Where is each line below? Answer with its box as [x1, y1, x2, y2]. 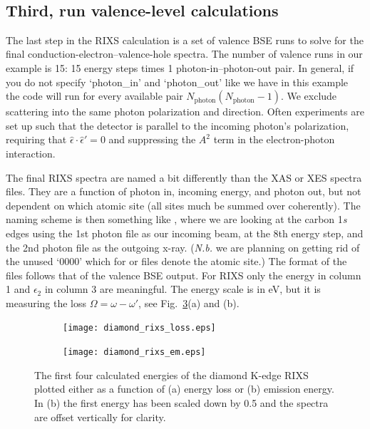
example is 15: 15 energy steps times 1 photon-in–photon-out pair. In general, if [6, 60, 354, 75]
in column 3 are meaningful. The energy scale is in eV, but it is [44, 281, 321, 296]
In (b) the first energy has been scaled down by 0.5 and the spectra [34, 395, 329, 410]
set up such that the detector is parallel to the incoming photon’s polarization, [6, 118, 349, 133]
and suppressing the [108, 132, 196, 147]
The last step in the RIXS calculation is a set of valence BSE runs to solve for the [6, 32, 364, 47]
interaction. [6, 145, 56, 160]
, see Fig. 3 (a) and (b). [138, 295, 240, 310]
